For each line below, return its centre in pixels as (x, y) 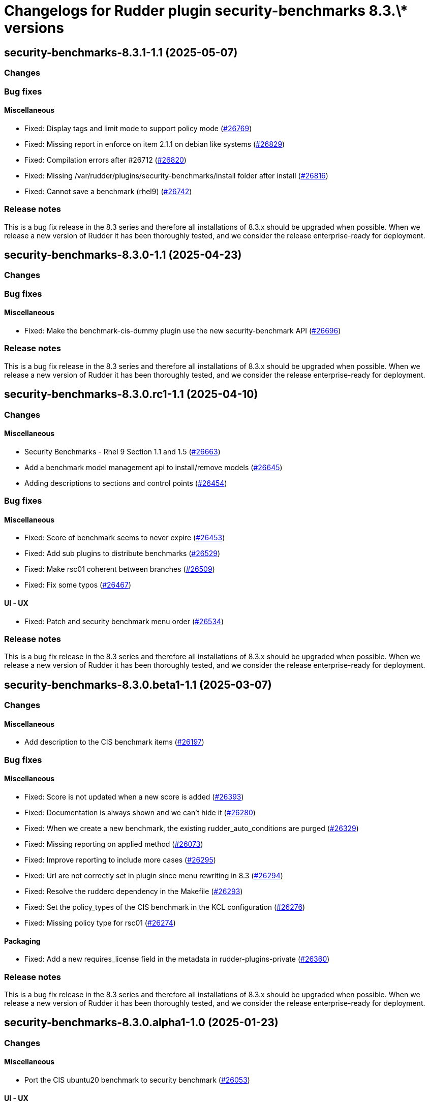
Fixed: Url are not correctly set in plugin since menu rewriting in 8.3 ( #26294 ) (154, 875)
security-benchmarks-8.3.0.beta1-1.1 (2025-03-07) (138, 685)
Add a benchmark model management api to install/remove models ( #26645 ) (154, 467)
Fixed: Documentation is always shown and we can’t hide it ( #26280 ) (140, 812)
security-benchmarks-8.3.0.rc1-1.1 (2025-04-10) (131, 394)
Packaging (22, 941)
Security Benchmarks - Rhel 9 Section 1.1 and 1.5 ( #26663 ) (122, 451)
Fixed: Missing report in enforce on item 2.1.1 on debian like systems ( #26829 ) (155, 144)
